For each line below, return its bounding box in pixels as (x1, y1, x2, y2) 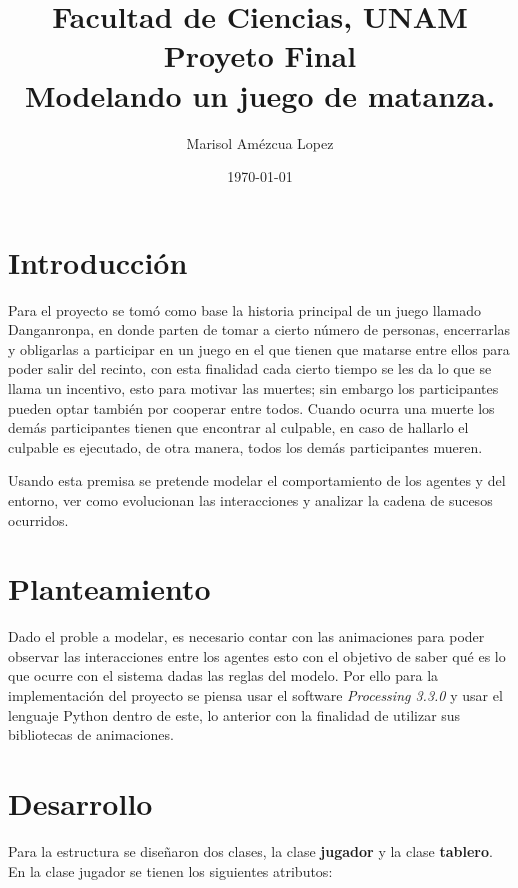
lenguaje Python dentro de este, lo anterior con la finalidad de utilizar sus (8, 704, 461, 725)
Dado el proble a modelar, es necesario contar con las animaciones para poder (8, 626, 485, 647)
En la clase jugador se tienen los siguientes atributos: (8, 860, 333, 881)
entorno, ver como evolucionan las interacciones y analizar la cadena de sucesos (8, 489, 493, 510)
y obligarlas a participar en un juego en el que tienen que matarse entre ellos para (8, 338, 510, 359)
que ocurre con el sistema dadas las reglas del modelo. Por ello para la (8, 665, 439, 686)
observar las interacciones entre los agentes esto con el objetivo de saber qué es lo (8, 645, 506, 666)
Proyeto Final (163, 35, 357, 76)
